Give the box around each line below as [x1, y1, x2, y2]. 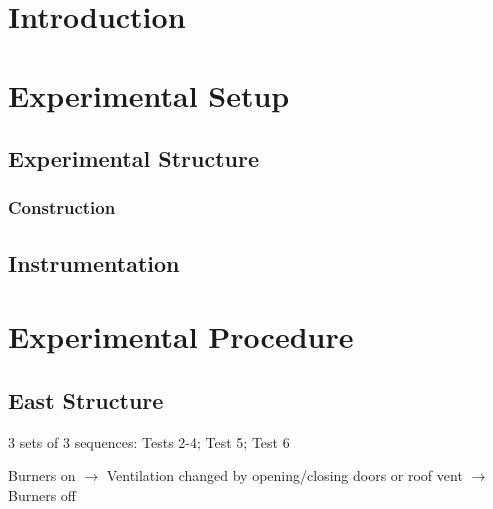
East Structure [8, 384, 164, 415]
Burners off [8, 484, 77, 505]
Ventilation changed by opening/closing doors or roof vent [106, 465, 463, 486]
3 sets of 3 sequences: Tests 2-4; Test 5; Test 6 [8, 431, 290, 452]
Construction [8, 195, 116, 220]
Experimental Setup [8, 74, 290, 115]
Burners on [8, 465, 76, 486]
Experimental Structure [8, 143, 259, 174]
